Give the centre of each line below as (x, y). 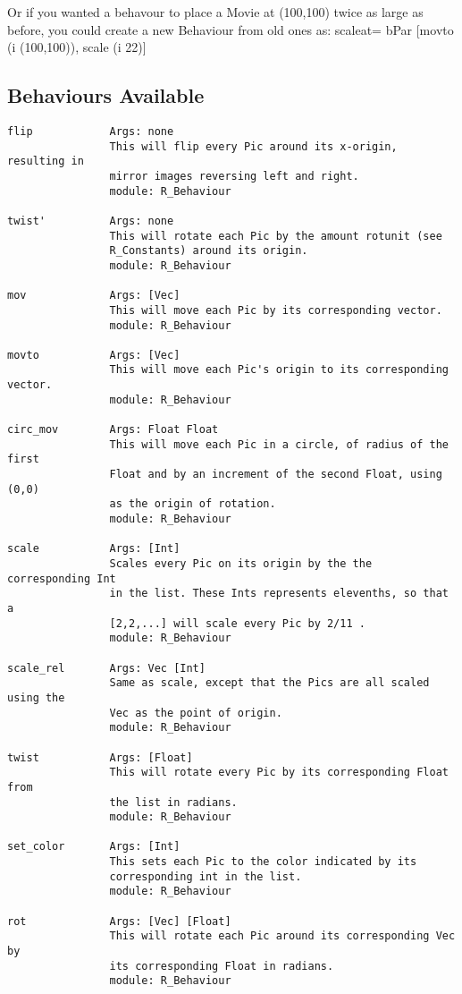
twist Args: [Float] (100, 757)
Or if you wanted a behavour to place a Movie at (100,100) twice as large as (215, 12)
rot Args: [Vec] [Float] (119, 921)
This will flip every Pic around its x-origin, (253, 146)
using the (36, 697)
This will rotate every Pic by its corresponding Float (279, 773)
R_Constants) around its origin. (209, 251)
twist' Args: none (91, 221)
